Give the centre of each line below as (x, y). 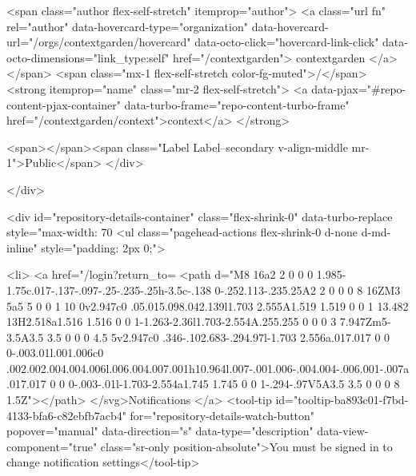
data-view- (343, 431)
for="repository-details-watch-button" (222, 415)
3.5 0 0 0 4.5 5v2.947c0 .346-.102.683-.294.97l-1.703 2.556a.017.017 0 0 (218, 337)
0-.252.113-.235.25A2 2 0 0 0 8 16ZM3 (308, 290)
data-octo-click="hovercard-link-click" (287, 42)
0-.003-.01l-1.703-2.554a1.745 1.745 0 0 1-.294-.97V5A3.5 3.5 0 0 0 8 (234, 384)
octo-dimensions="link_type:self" (88, 57)
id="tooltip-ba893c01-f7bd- (342, 400)
